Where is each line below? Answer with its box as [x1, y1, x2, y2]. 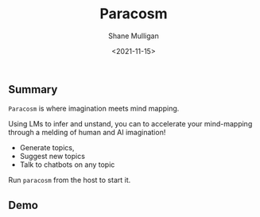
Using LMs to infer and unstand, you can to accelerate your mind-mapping [8, 119, 253, 129]
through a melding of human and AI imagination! [8, 128, 166, 138]
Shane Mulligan [108, 31, 159, 41]
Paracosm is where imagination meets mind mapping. [8, 104, 180, 114]
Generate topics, [19, 143, 75, 153]
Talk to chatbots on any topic [19, 160, 115, 169]
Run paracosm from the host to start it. [8, 176, 131, 185]
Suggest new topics [19, 152, 86, 161]
